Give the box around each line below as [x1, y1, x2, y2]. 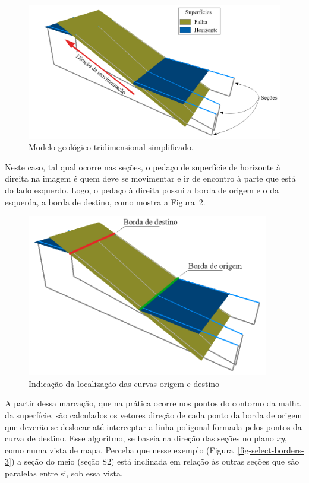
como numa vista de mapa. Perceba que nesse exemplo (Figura [5, 443, 234, 456]
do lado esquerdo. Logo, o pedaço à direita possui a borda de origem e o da [5, 184, 279, 196]
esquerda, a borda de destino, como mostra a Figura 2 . [5, 195, 206, 208]
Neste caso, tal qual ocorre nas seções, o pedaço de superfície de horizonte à [5, 160, 281, 173]
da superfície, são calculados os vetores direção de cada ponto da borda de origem [5, 408, 302, 421]
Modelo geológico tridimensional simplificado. [29, 141, 194, 153]
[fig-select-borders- [237, 443, 304, 456]
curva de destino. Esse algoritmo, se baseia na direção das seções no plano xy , [5, 432, 287, 444]
